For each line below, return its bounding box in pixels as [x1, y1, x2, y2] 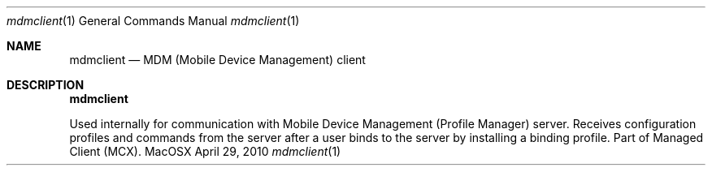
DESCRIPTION [7, 78, 85, 92]
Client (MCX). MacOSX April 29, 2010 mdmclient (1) [69, 144, 341, 158]
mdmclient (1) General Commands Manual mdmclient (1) [7, 14, 300, 28]
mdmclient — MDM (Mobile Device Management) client [69, 53, 366, 67]
